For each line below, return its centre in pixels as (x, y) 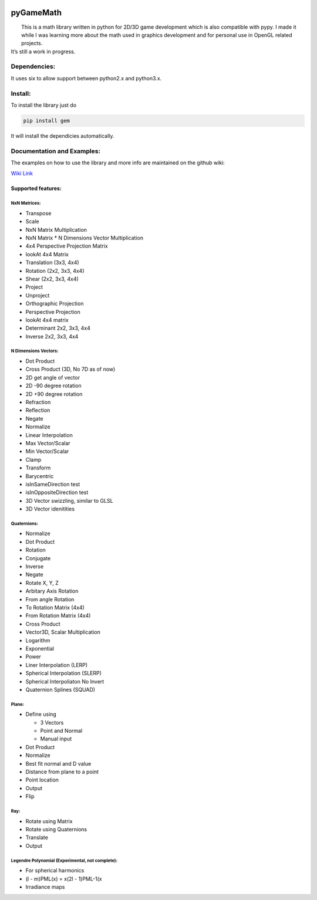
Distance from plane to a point (62, 772)
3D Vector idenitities (50, 509)
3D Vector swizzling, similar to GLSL (70, 500)
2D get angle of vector (53, 377)
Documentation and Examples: (56, 151)
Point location (42, 780)
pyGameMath (36, 13)
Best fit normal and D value (58, 763)
